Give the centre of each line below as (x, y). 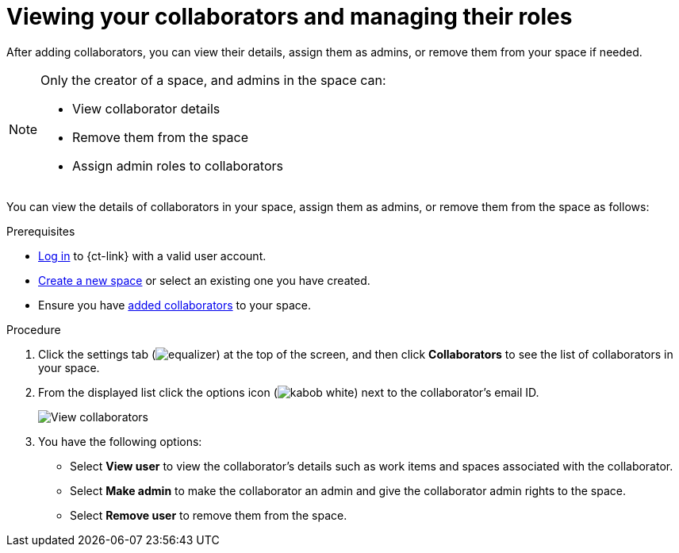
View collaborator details (146, 108)
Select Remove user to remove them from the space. (209, 515)
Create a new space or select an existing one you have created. (204, 280)
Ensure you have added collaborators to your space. (175, 305)
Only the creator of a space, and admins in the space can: (213, 80)
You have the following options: (120, 441)
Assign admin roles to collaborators (178, 165)
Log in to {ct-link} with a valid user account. (152, 255)
